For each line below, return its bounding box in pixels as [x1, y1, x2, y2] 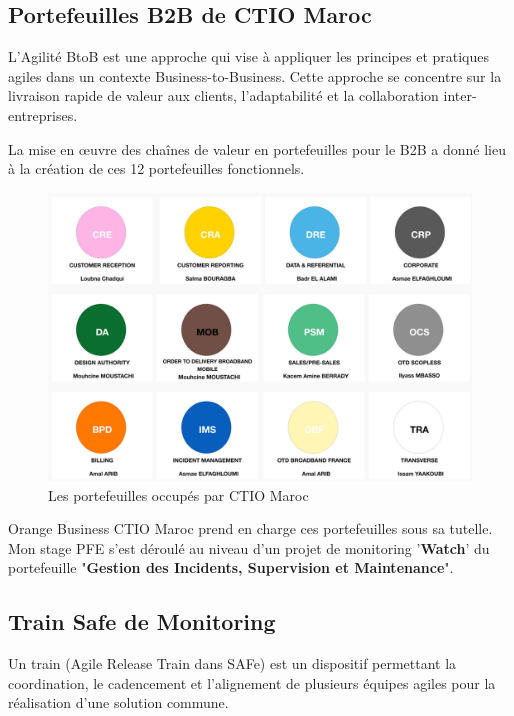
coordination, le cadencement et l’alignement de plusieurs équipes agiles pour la [8, 672, 496, 693]
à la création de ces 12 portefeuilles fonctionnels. [8, 158, 305, 179]
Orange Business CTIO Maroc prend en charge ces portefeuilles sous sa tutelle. [8, 518, 493, 539]
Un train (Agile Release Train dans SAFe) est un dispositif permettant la [8, 653, 457, 674]
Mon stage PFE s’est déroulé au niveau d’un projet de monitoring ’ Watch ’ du [8, 537, 490, 558]
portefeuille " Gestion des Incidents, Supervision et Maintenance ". [8, 557, 454, 578]
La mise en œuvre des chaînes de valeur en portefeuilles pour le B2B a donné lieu [8, 138, 507, 159]
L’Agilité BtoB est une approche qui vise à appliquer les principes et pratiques [8, 46, 490, 67]
